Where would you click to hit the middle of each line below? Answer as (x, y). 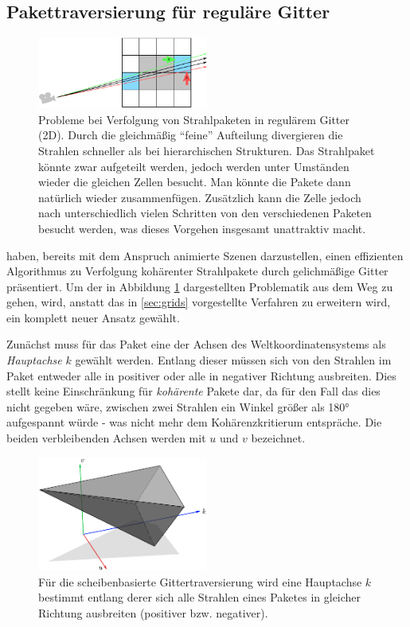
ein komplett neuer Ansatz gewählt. (93, 317)
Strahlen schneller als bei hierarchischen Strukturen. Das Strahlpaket (207, 150)
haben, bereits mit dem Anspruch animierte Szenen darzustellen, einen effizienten (205, 255)
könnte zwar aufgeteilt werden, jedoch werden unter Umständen (194, 166)
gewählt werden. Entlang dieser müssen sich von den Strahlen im (233, 360)
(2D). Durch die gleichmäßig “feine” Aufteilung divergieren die (191, 135)
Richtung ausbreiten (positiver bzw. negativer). (153, 613)
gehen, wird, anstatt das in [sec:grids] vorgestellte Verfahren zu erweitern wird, (199, 302)
